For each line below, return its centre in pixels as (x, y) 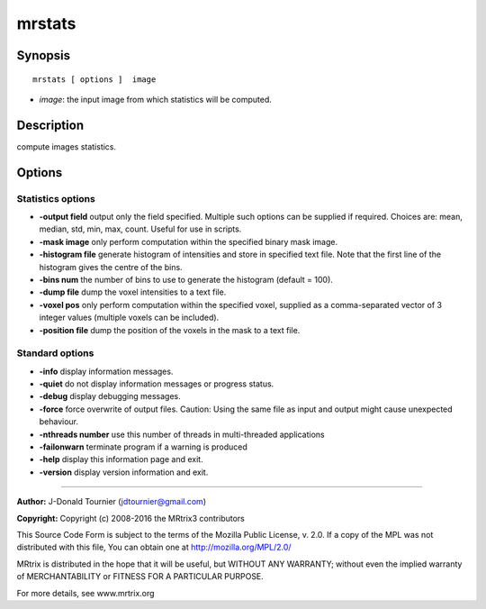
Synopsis (44, 55)
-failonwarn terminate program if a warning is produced (143, 447)
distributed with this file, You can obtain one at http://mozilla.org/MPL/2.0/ (154, 547)
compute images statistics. (67, 146)
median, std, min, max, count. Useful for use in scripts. (140, 229)
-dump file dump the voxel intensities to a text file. (133, 292)
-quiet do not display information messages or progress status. (157, 384)
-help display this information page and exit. (121, 459)
